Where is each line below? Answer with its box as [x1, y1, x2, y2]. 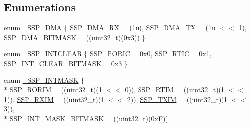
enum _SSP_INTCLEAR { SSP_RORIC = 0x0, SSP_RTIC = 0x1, [4, 49, 212, 59]
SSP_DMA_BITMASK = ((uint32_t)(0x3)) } [4, 32, 145, 42]
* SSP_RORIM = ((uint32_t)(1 [4, 84, 102, 95]
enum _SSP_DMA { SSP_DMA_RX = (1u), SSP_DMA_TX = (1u [4, 23, 216, 33]
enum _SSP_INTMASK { [4, 75, 84, 85]
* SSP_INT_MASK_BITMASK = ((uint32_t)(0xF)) [4, 113, 168, 123]
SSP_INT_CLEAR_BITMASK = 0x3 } [4, 58, 128, 68]
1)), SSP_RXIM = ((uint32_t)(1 [4, 94, 105, 104]
